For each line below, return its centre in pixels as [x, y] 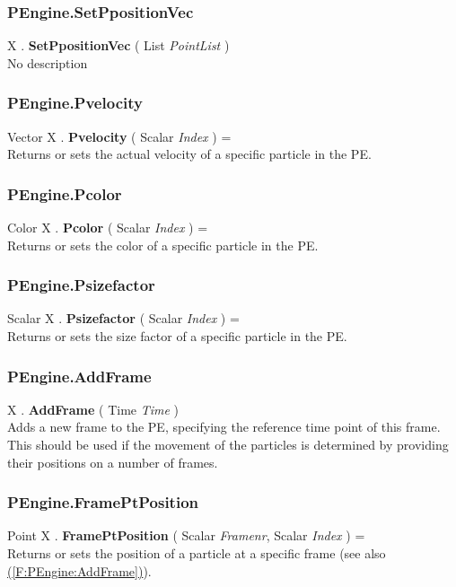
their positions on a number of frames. [113, 462]
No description [48, 62]
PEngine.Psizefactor [81, 285]
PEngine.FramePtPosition [103, 502]
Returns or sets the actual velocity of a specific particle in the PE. [189, 154]
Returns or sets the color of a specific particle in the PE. [163, 245]
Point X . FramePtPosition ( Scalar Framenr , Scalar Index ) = [186, 535]
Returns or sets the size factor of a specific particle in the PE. [177, 336]
